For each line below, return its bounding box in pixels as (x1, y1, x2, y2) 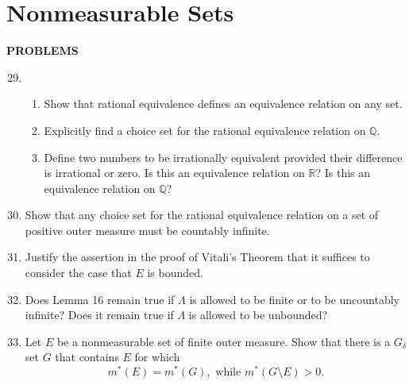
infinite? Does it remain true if (25, 306, 174, 323)
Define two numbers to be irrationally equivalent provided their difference (44, 148, 403, 165)
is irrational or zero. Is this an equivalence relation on (44, 164, 305, 181)
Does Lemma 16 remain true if (25, 291, 175, 307)
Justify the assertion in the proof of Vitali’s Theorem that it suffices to (25, 248, 370, 265)
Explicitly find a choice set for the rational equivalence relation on (44, 121, 366, 138)
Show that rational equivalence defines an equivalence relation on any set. (44, 95, 403, 112)
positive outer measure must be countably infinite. (25, 221, 270, 238)
